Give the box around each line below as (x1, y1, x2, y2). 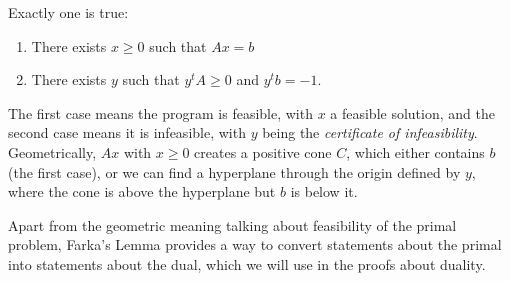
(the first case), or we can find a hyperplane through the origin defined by (8, 161, 461, 182)
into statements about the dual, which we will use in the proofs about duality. (8, 253, 486, 274)
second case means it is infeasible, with (8, 122, 246, 143)
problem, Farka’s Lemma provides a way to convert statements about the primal (8, 234, 502, 255)
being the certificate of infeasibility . (262, 122, 478, 143)
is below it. (290, 181, 358, 202)
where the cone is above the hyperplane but (8, 181, 276, 202)
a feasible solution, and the (330, 102, 495, 123)
